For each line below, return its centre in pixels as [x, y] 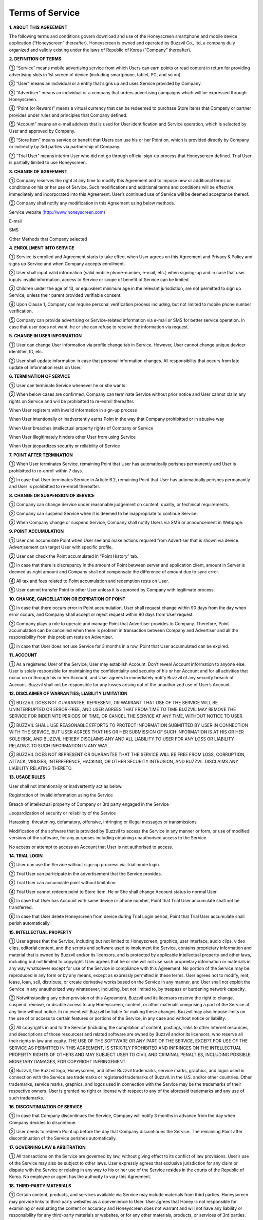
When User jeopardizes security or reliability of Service [65, 446]
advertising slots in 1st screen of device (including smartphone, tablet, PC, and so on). [95, 74]
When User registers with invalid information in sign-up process [73, 410]
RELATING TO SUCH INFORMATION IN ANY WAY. [59, 745]
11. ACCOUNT [23, 655]
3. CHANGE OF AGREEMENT [38, 171]
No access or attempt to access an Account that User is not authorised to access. [91, 847]
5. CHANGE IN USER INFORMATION [46, 336]
